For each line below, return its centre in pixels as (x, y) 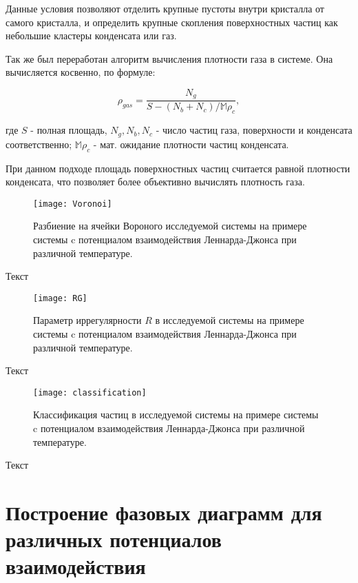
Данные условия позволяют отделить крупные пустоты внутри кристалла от (165, 8)
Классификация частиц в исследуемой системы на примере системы (176, 415)
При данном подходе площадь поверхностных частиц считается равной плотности (178, 168)
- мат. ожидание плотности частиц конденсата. (191, 144)
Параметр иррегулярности (87, 320)
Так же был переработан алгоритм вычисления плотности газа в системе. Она (169, 58)
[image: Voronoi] (73, 204)
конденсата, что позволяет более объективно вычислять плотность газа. (155, 182)
